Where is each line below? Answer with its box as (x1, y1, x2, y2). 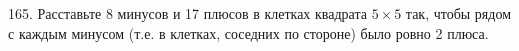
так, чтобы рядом (405, 3, 512, 23)
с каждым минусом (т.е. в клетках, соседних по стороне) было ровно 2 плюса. (8, 22, 489, 43)
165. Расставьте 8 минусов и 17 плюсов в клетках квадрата (8, 3, 367, 23)
